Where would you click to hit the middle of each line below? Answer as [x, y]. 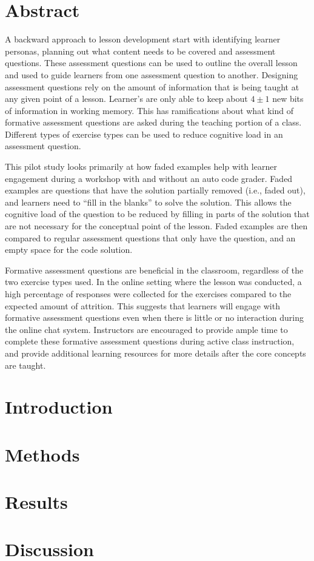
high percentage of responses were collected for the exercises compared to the [148, 294]
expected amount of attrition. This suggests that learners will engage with [142, 305]
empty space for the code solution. [69, 250]
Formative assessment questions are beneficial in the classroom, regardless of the [154, 270]
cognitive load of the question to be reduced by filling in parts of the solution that [157, 214]
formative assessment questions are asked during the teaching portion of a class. [153, 122]
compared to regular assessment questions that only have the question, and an [150, 237]
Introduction [59, 407]
